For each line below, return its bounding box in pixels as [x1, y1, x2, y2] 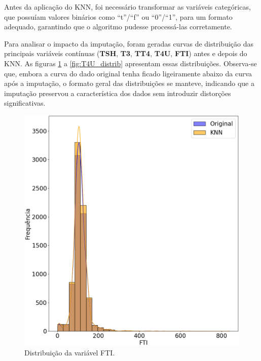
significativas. [4, 98, 46, 108]
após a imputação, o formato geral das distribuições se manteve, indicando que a [4, 78, 254, 88]
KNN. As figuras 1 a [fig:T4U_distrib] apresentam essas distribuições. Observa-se [4, 58, 257, 68]
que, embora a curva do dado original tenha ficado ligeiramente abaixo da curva [4, 68, 252, 78]
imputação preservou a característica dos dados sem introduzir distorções [4, 87, 231, 98]
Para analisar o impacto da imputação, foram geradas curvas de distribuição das [4, 38, 253, 49]
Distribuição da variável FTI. [24, 347, 115, 357]
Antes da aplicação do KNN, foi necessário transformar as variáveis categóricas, [4, 2, 251, 12]
